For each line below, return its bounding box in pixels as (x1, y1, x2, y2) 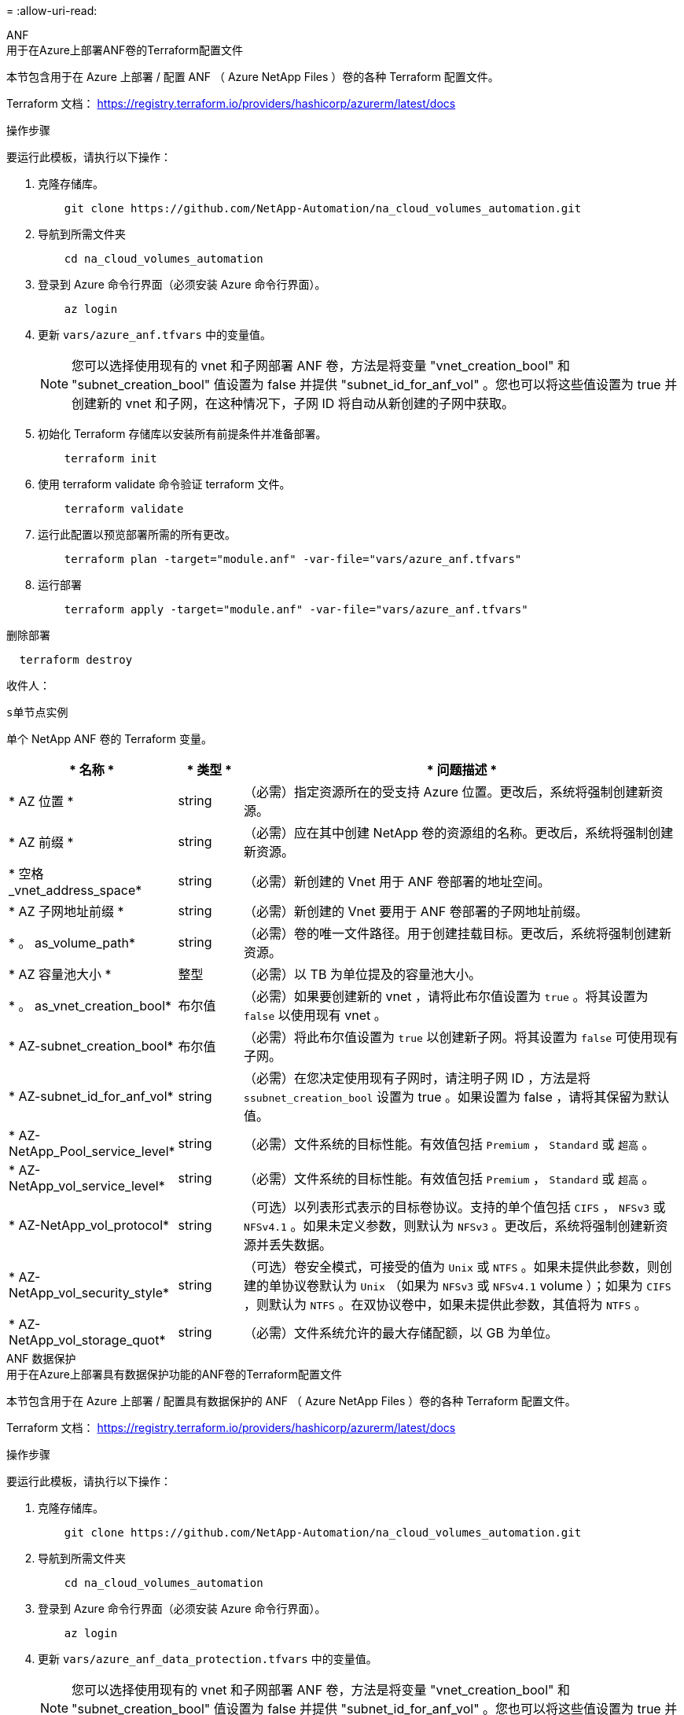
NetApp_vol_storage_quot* (9, 1332, 166, 1348)
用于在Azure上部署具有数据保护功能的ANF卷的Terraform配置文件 (6, 1367, 342, 1381)
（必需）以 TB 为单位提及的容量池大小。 (244, 966, 481, 982)
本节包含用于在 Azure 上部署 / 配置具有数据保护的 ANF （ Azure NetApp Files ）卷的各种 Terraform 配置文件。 (6, 1394, 576, 1408)
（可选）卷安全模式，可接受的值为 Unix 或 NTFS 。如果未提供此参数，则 (244, 1259, 660, 1275)
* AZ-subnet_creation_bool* (9, 1038, 174, 1054)
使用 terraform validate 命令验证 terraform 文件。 (38, 477, 291, 491)
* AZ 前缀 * (9, 834, 74, 850)
